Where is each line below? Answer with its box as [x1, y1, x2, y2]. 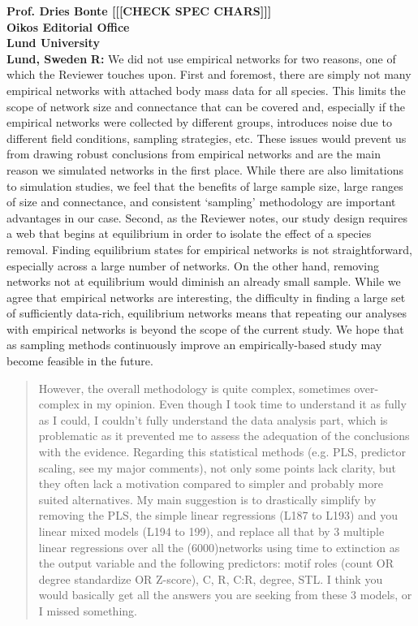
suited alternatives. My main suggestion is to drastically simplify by [38, 490, 377, 507]
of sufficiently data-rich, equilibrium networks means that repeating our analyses [6, 304, 407, 322]
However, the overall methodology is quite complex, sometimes [38, 379, 351, 396]
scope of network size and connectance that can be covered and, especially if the [6, 97, 406, 114]
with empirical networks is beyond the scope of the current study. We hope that [6, 320, 404, 337]
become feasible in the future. [6, 352, 153, 369]
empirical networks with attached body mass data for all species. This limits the [6, 81, 406, 98]
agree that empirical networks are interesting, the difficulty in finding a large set [6, 288, 406, 305]
